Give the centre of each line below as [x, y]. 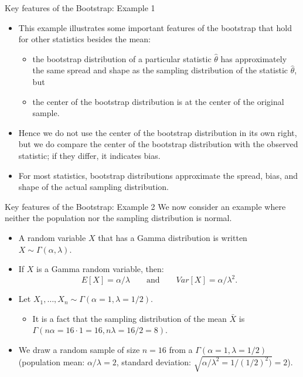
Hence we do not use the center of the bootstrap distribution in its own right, [158, 132]
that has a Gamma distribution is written [173, 237]
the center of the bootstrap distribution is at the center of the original [158, 101]
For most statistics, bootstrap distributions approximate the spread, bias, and [158, 175]
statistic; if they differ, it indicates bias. [89, 155]
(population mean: [52, 361]
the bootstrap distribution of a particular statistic [122, 58]
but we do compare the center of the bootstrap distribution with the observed [158, 144]
